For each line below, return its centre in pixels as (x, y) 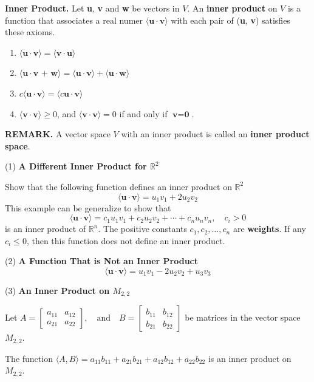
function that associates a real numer (74, 20)
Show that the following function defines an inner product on (118, 186)
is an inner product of (46, 229)
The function (29, 358)
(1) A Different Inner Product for (76, 166)
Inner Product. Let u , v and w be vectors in (92, 8)
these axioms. (30, 32)
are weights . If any (269, 229)
